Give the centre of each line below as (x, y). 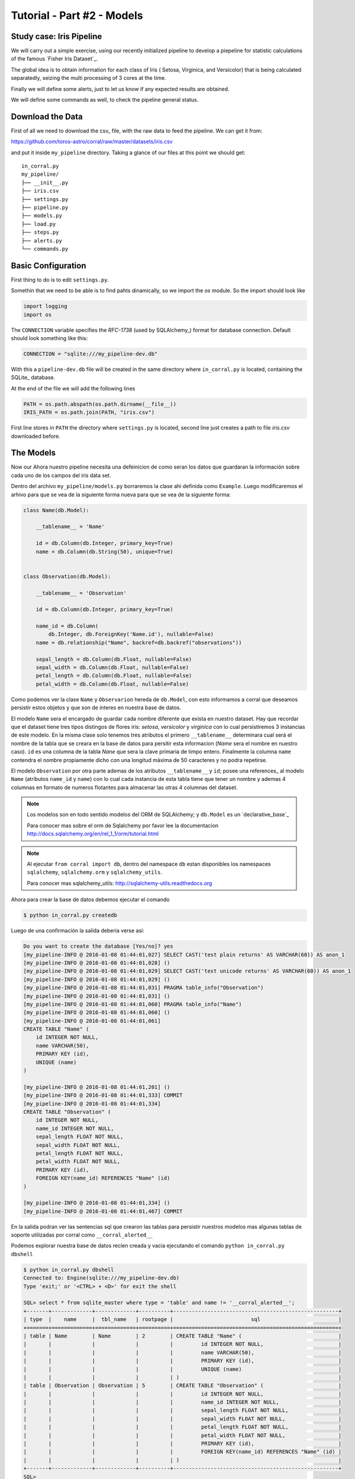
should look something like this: (49, 338)
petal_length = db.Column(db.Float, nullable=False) (114, 676)
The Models (33, 453)
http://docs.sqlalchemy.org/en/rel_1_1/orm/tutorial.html (93, 834)
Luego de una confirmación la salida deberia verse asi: (78, 931)
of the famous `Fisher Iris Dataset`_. (54, 59)
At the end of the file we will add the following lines (73, 388)
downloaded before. (35, 436)
